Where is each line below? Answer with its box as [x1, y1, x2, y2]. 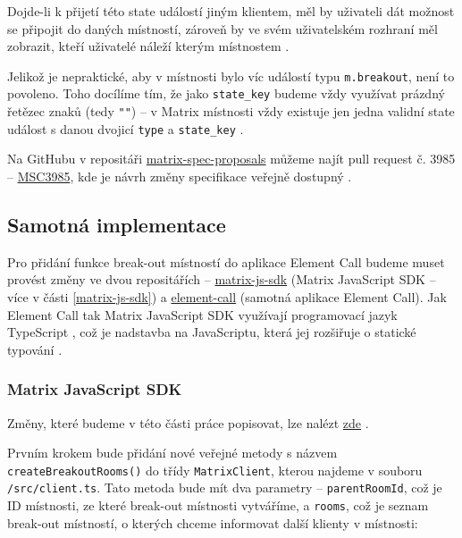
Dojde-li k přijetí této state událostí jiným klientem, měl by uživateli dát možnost [7, 2, 455, 20]
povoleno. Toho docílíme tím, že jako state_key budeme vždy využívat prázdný [7, 84, 445, 103]
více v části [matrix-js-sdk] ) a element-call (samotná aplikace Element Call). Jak [7, 287, 447, 306]
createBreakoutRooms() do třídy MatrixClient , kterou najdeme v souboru [7, 460, 423, 479]
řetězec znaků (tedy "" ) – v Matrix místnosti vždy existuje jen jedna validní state [7, 102, 455, 121]
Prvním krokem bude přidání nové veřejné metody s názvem [7, 443, 338, 462]
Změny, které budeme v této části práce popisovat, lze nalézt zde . [7, 413, 369, 432]
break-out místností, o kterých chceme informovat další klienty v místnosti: [7, 513, 418, 532]
